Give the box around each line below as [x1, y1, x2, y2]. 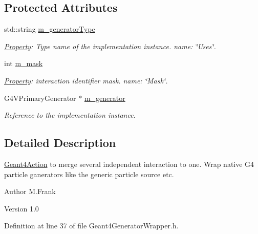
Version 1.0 [4, 203, 39, 214]
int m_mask [4, 58, 43, 69]
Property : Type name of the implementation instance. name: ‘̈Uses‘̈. [4, 40, 216, 51]
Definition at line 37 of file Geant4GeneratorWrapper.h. [4, 220, 179, 231]
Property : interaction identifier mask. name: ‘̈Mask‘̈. [4, 75, 168, 86]
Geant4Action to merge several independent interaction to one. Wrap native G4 [4, 158, 254, 169]
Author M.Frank [4, 186, 56, 197]
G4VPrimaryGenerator [4, 92, 76, 103]
